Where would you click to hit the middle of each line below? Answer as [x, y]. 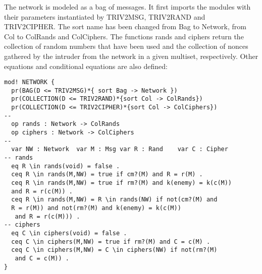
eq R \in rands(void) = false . [66, 166]
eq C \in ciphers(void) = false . [69, 233]
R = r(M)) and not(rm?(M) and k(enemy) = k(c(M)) [96, 208]
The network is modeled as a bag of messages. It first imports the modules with [127, 7]
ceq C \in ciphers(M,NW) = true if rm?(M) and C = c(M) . [111, 242]
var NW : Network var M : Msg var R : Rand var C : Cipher [120, 149]
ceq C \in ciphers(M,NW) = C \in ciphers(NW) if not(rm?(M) [114, 250]
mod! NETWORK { [30, 82]
